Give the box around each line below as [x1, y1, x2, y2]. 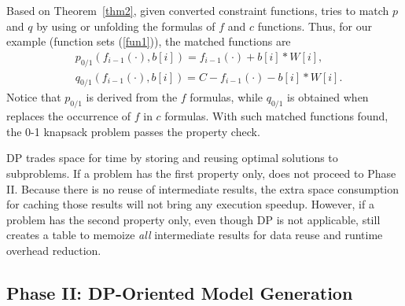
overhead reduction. [6, 241, 101, 258]
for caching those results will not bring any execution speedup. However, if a [6, 196, 374, 212]
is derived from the [86, 89, 178, 105]
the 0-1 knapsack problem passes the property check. [6, 123, 260, 139]
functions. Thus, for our [257, 17, 373, 34]
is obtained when [287, 89, 369, 105]
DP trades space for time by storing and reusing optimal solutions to [6, 149, 338, 166]
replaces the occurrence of [6, 108, 131, 124]
